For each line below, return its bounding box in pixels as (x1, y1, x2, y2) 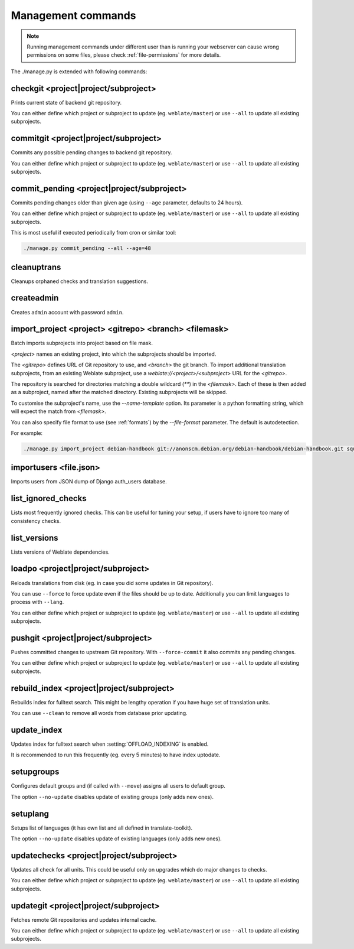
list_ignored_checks (11, 493, 87, 503)
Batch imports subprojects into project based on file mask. (11, 340, 153, 347)
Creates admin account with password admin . (11, 308, 124, 316)
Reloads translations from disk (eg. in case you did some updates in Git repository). (11, 579, 214, 586)
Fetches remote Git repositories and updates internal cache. (11, 916, 157, 923)
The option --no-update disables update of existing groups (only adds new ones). (11, 793, 214, 800)
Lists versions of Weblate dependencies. (11, 548, 110, 555)
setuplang (11, 808, 50, 818)
